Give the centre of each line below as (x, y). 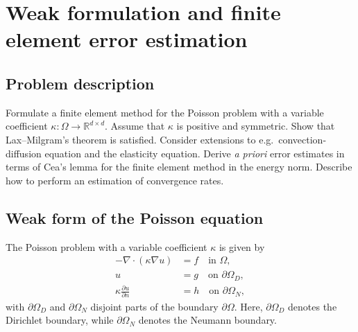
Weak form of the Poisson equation (135, 217)
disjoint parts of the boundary (154, 306)
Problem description (80, 83)
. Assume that (135, 126)
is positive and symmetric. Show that (256, 126)
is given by (242, 246)
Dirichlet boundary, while (60, 320)
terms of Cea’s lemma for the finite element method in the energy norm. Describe (179, 167)
